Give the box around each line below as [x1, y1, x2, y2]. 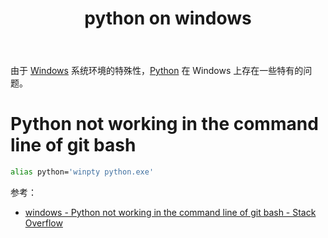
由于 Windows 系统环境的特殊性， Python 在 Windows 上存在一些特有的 [10, 65, 304, 77]
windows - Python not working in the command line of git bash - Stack [24, 207, 317, 218]
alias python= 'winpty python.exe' [10, 167, 155, 177]
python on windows [84, 7, 252, 30]
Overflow [24, 217, 63, 229]
